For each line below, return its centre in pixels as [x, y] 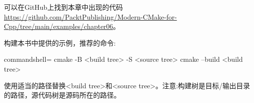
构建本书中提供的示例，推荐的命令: [60, 42]
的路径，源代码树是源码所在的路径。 [62, 95]
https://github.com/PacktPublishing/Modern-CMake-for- [90, 16]
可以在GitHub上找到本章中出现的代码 [63, 7]
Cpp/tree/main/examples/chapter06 [59, 26]
